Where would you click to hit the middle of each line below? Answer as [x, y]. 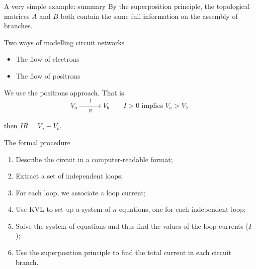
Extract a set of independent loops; [69, 176]
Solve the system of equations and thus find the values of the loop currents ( [132, 225]
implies [152, 106]
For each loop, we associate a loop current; [81, 192]
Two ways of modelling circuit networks [64, 42]
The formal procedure [37, 142]
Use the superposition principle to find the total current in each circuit [124, 252]
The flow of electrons [47, 59]
